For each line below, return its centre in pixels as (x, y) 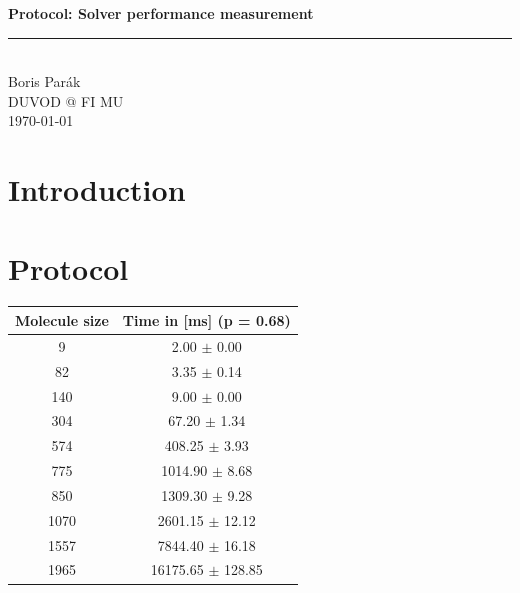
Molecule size (62, 319)
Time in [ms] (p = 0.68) (206, 319)
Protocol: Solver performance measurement (161, 13)
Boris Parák (44, 81)
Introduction (97, 189)
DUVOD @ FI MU (66, 100)
